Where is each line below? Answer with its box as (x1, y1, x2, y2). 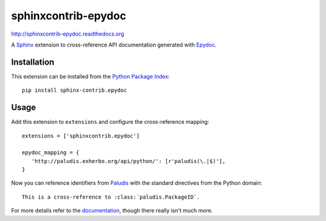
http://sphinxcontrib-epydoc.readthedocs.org (11, 30, 124, 37)
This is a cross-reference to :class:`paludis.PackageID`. (22, 193, 200, 200)
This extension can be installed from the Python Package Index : (11, 72, 170, 80)
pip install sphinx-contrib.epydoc (22, 87, 127, 94)
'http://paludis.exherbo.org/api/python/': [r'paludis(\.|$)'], (31, 158, 226, 164)
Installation (11, 57, 54, 67)
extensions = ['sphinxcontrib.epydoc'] (22, 132, 140, 139)
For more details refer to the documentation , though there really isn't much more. (11, 207, 213, 214)
